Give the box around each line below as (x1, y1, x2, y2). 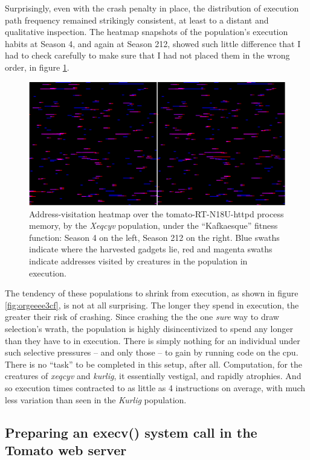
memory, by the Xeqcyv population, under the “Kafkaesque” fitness (29, 219, 278, 232)
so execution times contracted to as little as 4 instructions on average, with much (5, 382, 306, 394)
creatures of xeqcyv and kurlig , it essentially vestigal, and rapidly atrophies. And (5, 369, 302, 382)
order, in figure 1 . (5, 60, 69, 73)
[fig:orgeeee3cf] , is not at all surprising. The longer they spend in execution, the (5, 298, 299, 311)
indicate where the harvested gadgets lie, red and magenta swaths (29, 243, 273, 255)
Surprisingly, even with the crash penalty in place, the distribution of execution (5, 2, 299, 14)
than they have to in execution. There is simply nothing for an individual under (5, 334, 300, 347)
